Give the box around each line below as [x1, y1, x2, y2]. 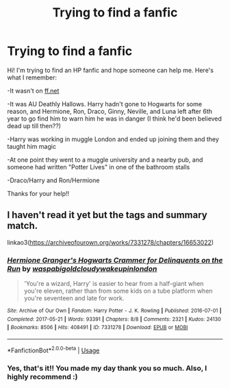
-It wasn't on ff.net [7, 86, 60, 95]
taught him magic [7, 142, 57, 150]
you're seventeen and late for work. [23, 294, 125, 302]
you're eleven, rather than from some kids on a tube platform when [23, 287, 214, 295]
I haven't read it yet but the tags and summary [7, 209, 207, 221]
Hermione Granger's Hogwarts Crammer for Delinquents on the [7, 255, 223, 265]
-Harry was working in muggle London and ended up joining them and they [7, 135, 219, 143]
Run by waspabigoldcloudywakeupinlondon [7, 264, 157, 274]
